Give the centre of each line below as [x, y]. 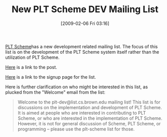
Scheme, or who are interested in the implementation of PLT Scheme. [90, 118]
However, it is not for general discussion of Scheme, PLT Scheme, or [89, 123]
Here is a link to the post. [31, 67]
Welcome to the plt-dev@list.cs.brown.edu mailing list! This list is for [89, 102]
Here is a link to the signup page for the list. [51, 77]
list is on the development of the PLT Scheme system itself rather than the [82, 52]
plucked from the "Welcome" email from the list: [55, 92]
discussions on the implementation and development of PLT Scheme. [90, 107]
